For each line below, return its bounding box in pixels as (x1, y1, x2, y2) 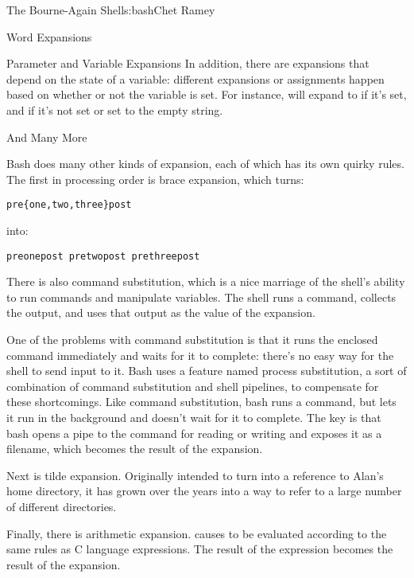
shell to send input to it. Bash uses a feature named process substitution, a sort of (6, 362, 407, 379)
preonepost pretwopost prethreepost (6, 250, 200, 262)
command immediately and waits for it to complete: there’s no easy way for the (6, 346, 394, 363)
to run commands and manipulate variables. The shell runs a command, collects (6, 288, 397, 305)
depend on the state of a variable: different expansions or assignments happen (6, 70, 385, 87)
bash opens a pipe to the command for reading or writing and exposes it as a (6, 424, 382, 441)
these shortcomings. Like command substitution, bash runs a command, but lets (6, 393, 397, 410)
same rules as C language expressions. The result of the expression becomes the (6, 541, 393, 557)
